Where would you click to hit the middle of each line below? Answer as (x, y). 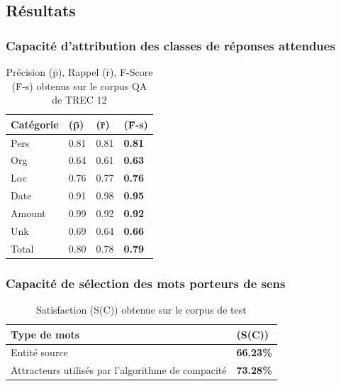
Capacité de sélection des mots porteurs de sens (146, 283)
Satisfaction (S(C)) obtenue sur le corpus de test (141, 309)
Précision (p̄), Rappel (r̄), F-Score (79, 72)
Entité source (39, 352)
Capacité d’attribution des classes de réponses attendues (170, 45)
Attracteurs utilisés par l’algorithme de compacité (119, 370)
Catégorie (35, 124)
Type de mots (45, 334)
